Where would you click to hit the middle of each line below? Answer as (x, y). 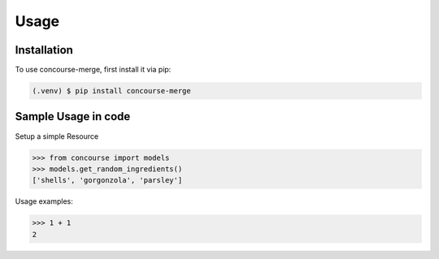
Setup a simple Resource (57, 136)
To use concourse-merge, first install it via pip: (93, 70)
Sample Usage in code (73, 117)
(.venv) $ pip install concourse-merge (111, 91)
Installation (44, 50)
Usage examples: (44, 201)
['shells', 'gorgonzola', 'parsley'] (107, 180)
